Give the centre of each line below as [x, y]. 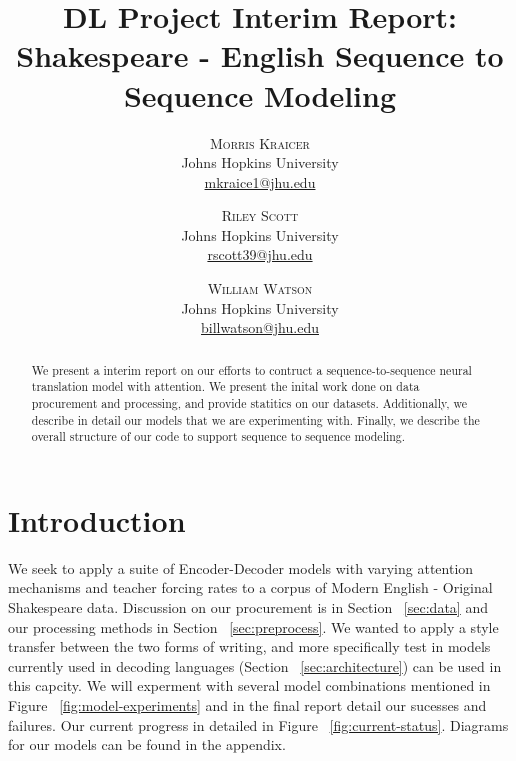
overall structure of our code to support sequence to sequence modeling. [218, 436]
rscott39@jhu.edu [260, 254]
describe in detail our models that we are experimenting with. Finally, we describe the [255, 419]
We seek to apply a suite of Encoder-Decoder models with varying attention [241, 567]
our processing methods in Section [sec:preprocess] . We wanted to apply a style [253, 626]
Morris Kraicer [260, 142]
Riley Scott [260, 215]
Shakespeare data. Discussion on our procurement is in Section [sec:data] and [248, 607]
